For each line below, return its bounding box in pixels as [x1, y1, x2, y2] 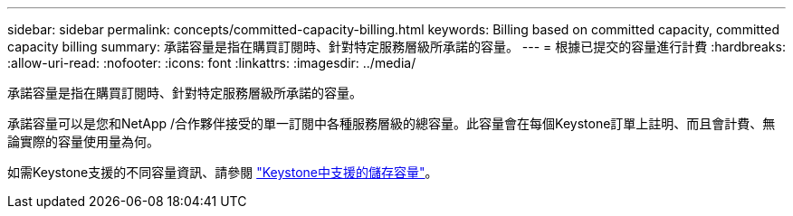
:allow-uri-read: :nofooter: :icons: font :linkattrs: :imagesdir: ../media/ [7, 55, 416, 70]
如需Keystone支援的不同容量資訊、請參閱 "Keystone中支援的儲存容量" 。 [7, 164, 438, 180]
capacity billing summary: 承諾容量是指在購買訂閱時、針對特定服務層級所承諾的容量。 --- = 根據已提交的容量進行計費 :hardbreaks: [7, 39, 786, 54]
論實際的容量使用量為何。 [7, 134, 159, 149]
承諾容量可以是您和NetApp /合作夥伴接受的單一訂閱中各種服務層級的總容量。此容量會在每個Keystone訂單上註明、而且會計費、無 [7, 116, 776, 131]
